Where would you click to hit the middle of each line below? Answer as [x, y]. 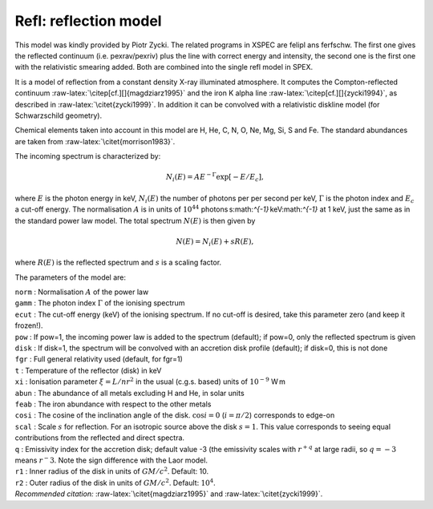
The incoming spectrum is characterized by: [88, 156]
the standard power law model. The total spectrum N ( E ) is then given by [135, 220]
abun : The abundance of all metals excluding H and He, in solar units [129, 393]
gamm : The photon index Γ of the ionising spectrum [100, 303]
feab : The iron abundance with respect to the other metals [113, 404]
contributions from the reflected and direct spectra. [99, 438]
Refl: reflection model [88, 21]
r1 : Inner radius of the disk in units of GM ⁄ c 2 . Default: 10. [111, 471]
